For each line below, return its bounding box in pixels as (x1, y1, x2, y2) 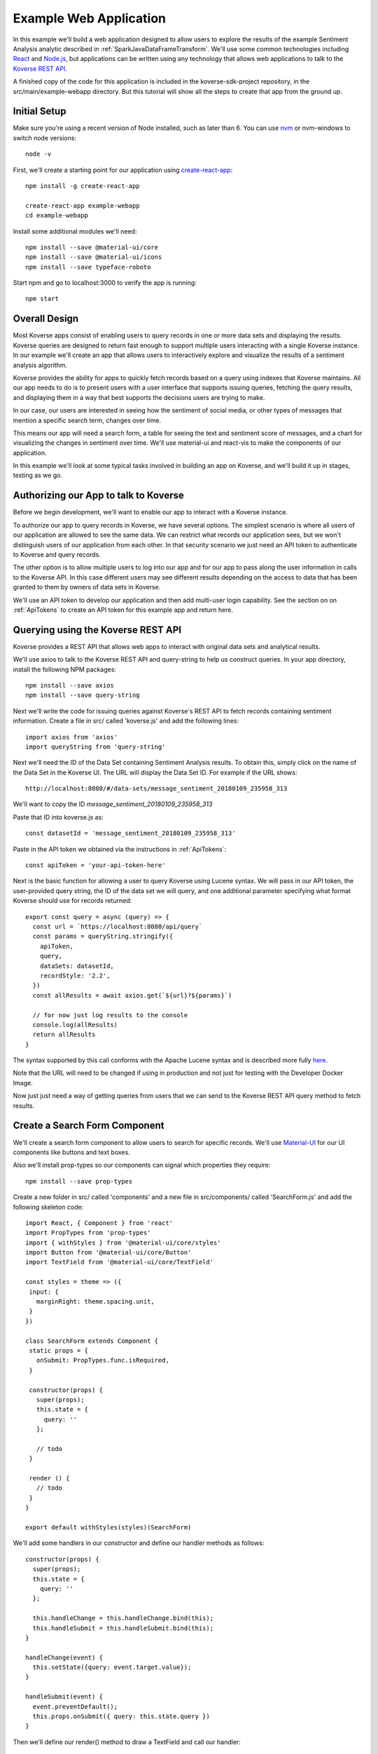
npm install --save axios (25, 681, 115, 689)
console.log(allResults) (32, 1021, 118, 1029)
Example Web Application (13, 11, 167, 26)
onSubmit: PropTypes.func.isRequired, (36, 1356, 169, 1365)
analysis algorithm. (13, 361, 68, 369)
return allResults (32, 1031, 96, 1038)
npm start (25, 295, 59, 303)
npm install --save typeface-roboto (25, 263, 151, 271)
